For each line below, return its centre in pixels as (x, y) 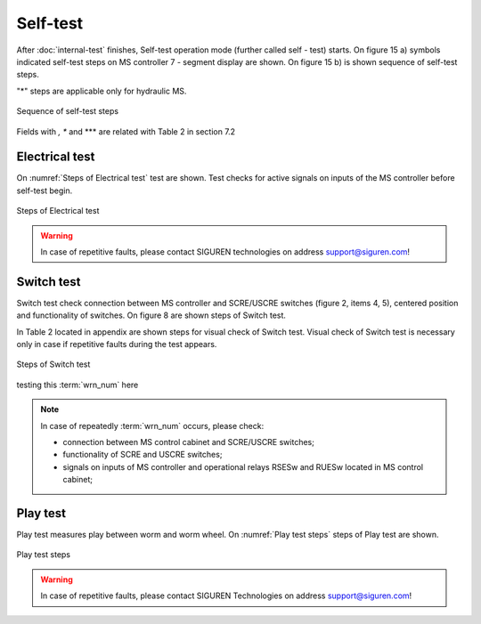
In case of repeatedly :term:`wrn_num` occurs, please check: (152, 425)
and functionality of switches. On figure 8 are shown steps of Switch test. (151, 315)
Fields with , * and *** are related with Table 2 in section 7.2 (126, 131)
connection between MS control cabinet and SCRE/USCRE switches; (189, 442)
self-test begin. (45, 190)
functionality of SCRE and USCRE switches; (143, 455)
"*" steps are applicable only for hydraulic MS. (102, 91)
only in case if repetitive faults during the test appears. (117, 344)
